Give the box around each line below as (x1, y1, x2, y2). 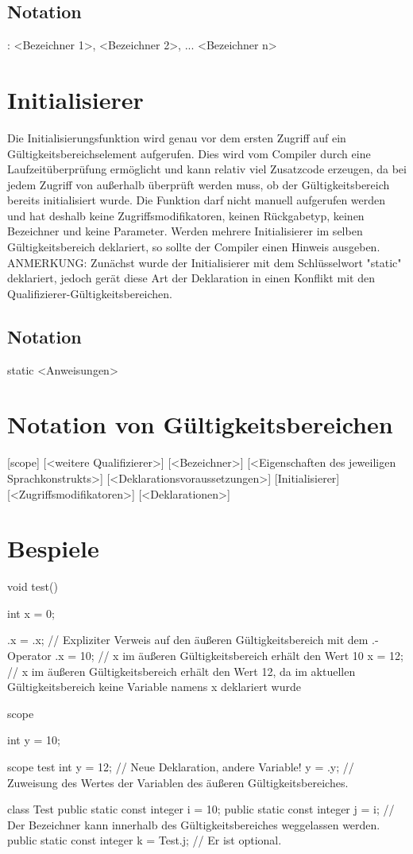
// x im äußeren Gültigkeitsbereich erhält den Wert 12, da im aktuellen (7, 662, 356, 679)
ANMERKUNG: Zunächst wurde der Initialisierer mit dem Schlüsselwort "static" (7, 254, 402, 270)
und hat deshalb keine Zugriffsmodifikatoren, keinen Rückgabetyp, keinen (7, 207, 365, 223)
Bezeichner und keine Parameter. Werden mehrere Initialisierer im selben (7, 223, 363, 239)
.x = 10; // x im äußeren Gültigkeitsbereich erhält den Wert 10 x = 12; (55, 647, 403, 664)
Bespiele (7, 532, 99, 565)
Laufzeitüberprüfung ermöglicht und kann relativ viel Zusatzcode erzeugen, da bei (7, 161, 407, 177)
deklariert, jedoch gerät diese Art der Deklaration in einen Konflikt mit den (7, 270, 375, 286)
